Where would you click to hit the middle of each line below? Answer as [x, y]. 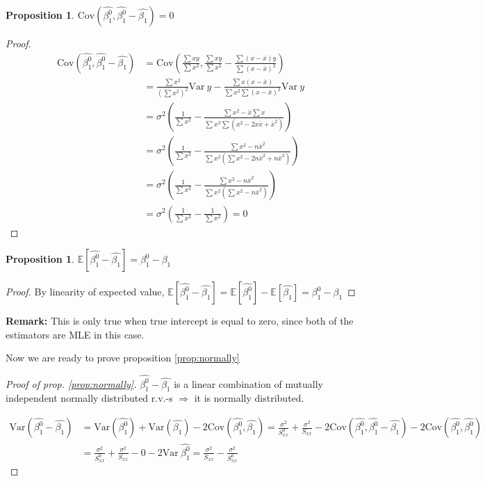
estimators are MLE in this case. [75, 334]
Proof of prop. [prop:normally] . [71, 383]
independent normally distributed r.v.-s [89, 398]
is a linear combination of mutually [248, 383]
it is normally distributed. [249, 398]
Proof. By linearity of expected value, [85, 292]
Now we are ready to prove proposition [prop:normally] [123, 358]
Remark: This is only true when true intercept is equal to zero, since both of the [180, 321]
